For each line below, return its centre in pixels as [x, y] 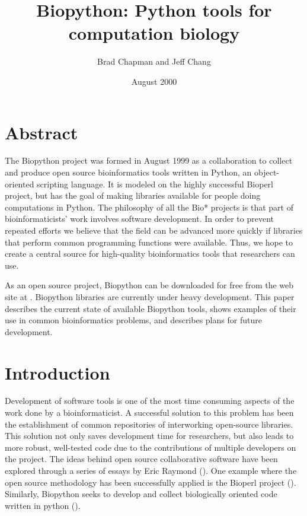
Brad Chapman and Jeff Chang [154, 61]
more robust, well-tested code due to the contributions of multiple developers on [151, 447]
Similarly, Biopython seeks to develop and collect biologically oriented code [141, 494]
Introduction [57, 372]
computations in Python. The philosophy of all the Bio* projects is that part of [149, 207]
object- [267, 172]
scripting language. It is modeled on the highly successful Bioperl [155, 184]
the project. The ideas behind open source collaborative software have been [141, 459]
